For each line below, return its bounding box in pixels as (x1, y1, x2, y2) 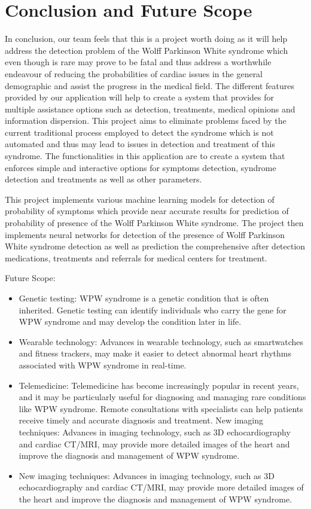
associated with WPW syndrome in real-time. (19, 358, 187, 371)
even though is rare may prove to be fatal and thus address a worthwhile (5, 56, 272, 68)
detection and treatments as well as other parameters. (5, 173, 202, 185)
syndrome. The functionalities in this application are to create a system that (5, 150, 285, 162)
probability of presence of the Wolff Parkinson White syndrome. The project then (5, 217, 304, 229)
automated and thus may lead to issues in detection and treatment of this (5, 138, 275, 150)
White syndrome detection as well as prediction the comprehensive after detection (5, 240, 306, 252)
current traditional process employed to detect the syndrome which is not (5, 126, 274, 138)
